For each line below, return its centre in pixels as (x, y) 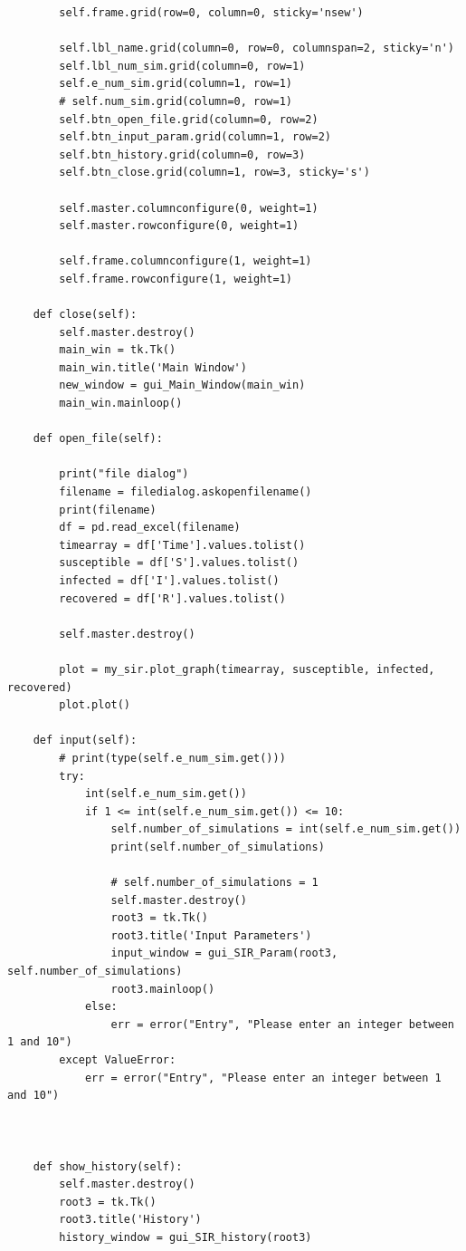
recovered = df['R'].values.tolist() (172, 598)
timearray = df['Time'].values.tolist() (182, 545)
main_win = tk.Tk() (118, 350)
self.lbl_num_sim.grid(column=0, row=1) (182, 66)
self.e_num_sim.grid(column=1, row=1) (176, 84)
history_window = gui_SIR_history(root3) (185, 1237)
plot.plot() (95, 705)
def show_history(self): (108, 1166)
